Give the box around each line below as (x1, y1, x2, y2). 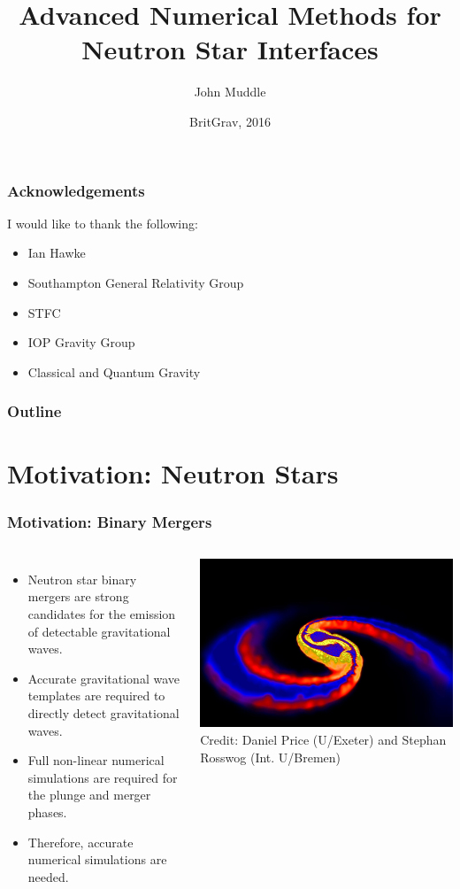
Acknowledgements (7, 179, 145, 201)
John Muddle (194, 82, 266, 101)
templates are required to (27, 686, 165, 705)
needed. (27, 867, 69, 885)
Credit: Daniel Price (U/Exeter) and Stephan (200, 730, 447, 748)
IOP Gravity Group (27, 333, 135, 352)
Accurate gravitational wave (27, 669, 180, 687)
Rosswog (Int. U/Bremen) (200, 747, 341, 766)
